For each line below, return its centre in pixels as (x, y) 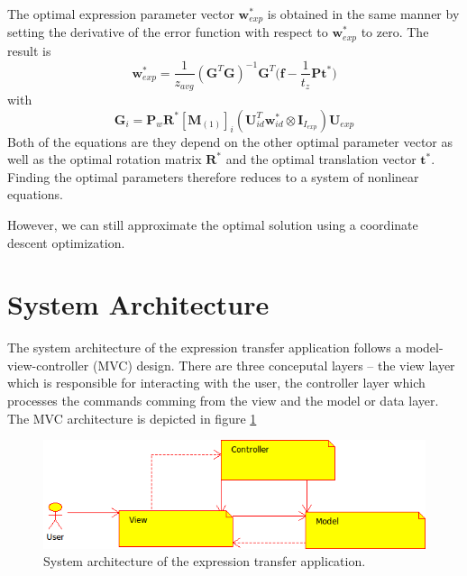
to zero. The (395, 32)
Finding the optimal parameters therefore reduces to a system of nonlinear (213, 176)
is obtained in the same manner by (363, 14)
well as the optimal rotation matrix (105, 159)
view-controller (48, 365)
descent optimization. (66, 242)
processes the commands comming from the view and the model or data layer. (223, 401)
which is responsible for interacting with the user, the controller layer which (216, 383)
